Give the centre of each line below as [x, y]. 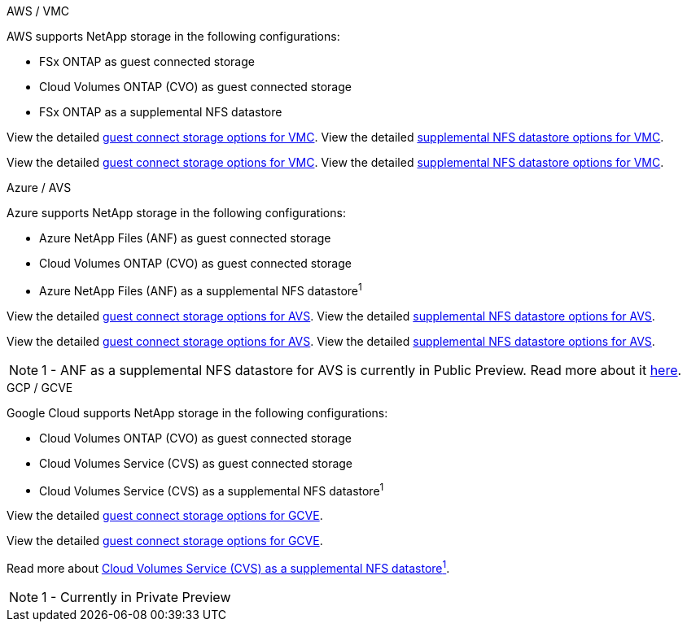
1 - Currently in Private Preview [136, 597]
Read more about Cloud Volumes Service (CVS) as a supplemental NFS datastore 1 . [228, 567]
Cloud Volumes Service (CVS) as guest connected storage [196, 463]
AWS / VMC [38, 11]
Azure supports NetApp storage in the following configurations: [176, 213]
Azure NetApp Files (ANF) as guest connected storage [185, 238]
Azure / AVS [39, 188]
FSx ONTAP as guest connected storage [147, 61]
